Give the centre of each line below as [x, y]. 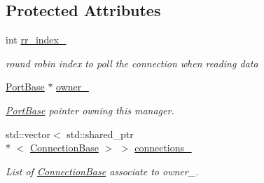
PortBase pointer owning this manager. [90, 110]
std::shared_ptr [100, 134]
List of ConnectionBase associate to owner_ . [102, 171]
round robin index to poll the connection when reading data [132, 63]
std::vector [28, 134]
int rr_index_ [36, 40]
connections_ [163, 148]
